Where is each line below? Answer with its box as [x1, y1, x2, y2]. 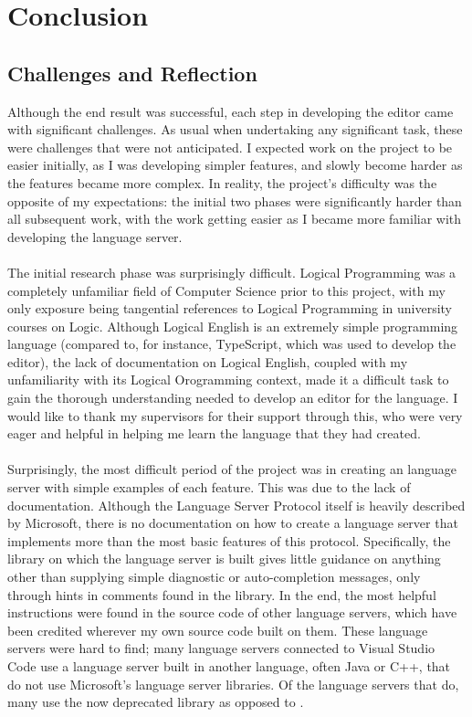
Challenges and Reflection [7, 58, 257, 87]
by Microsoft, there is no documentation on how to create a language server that [7, 513, 458, 532]
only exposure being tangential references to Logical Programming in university [7, 299, 452, 318]
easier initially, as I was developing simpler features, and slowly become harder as [7, 155, 463, 174]
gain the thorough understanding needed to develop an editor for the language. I [7, 388, 458, 407]
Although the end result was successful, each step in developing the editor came [7, 101, 454, 121]
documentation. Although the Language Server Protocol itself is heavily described [7, 495, 466, 514]
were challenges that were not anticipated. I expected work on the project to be [7, 137, 453, 156]
